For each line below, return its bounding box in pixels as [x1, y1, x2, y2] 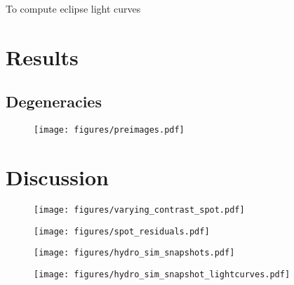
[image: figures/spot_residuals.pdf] [34, 226, 210, 237]
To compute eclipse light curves [6, 1, 141, 15]
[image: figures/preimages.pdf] [34, 125, 185, 135]
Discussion [6, 163, 109, 192]
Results [6, 42, 79, 71]
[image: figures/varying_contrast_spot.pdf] [34, 204, 245, 215]
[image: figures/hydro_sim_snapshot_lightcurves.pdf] [34, 269, 290, 279]
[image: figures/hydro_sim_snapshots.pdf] [34, 248, 235, 258]
